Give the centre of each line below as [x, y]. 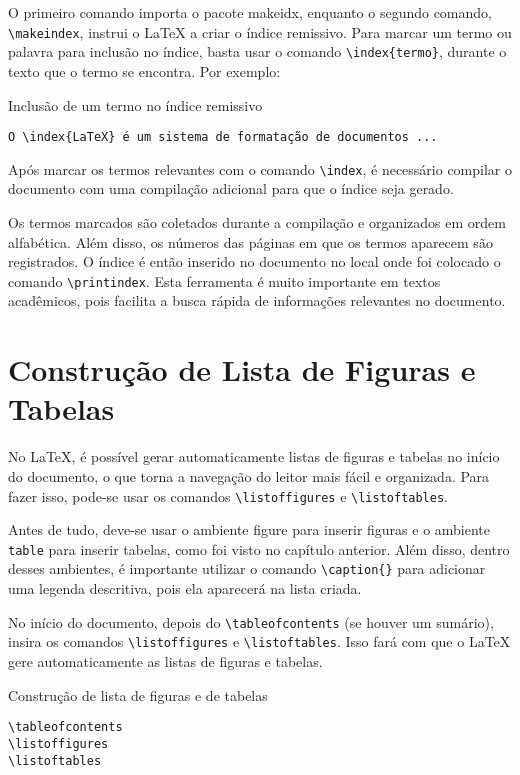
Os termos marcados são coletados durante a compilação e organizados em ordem [257, 222]
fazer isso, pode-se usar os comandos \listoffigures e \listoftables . [228, 495]
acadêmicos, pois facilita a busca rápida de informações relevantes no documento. [257, 300]
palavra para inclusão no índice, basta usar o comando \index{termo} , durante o [257, 51]
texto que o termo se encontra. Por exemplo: [144, 70]
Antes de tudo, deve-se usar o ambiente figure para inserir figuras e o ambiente [249, 529]
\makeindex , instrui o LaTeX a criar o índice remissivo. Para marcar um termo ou [260, 31]
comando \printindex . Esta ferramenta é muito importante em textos [224, 280]
